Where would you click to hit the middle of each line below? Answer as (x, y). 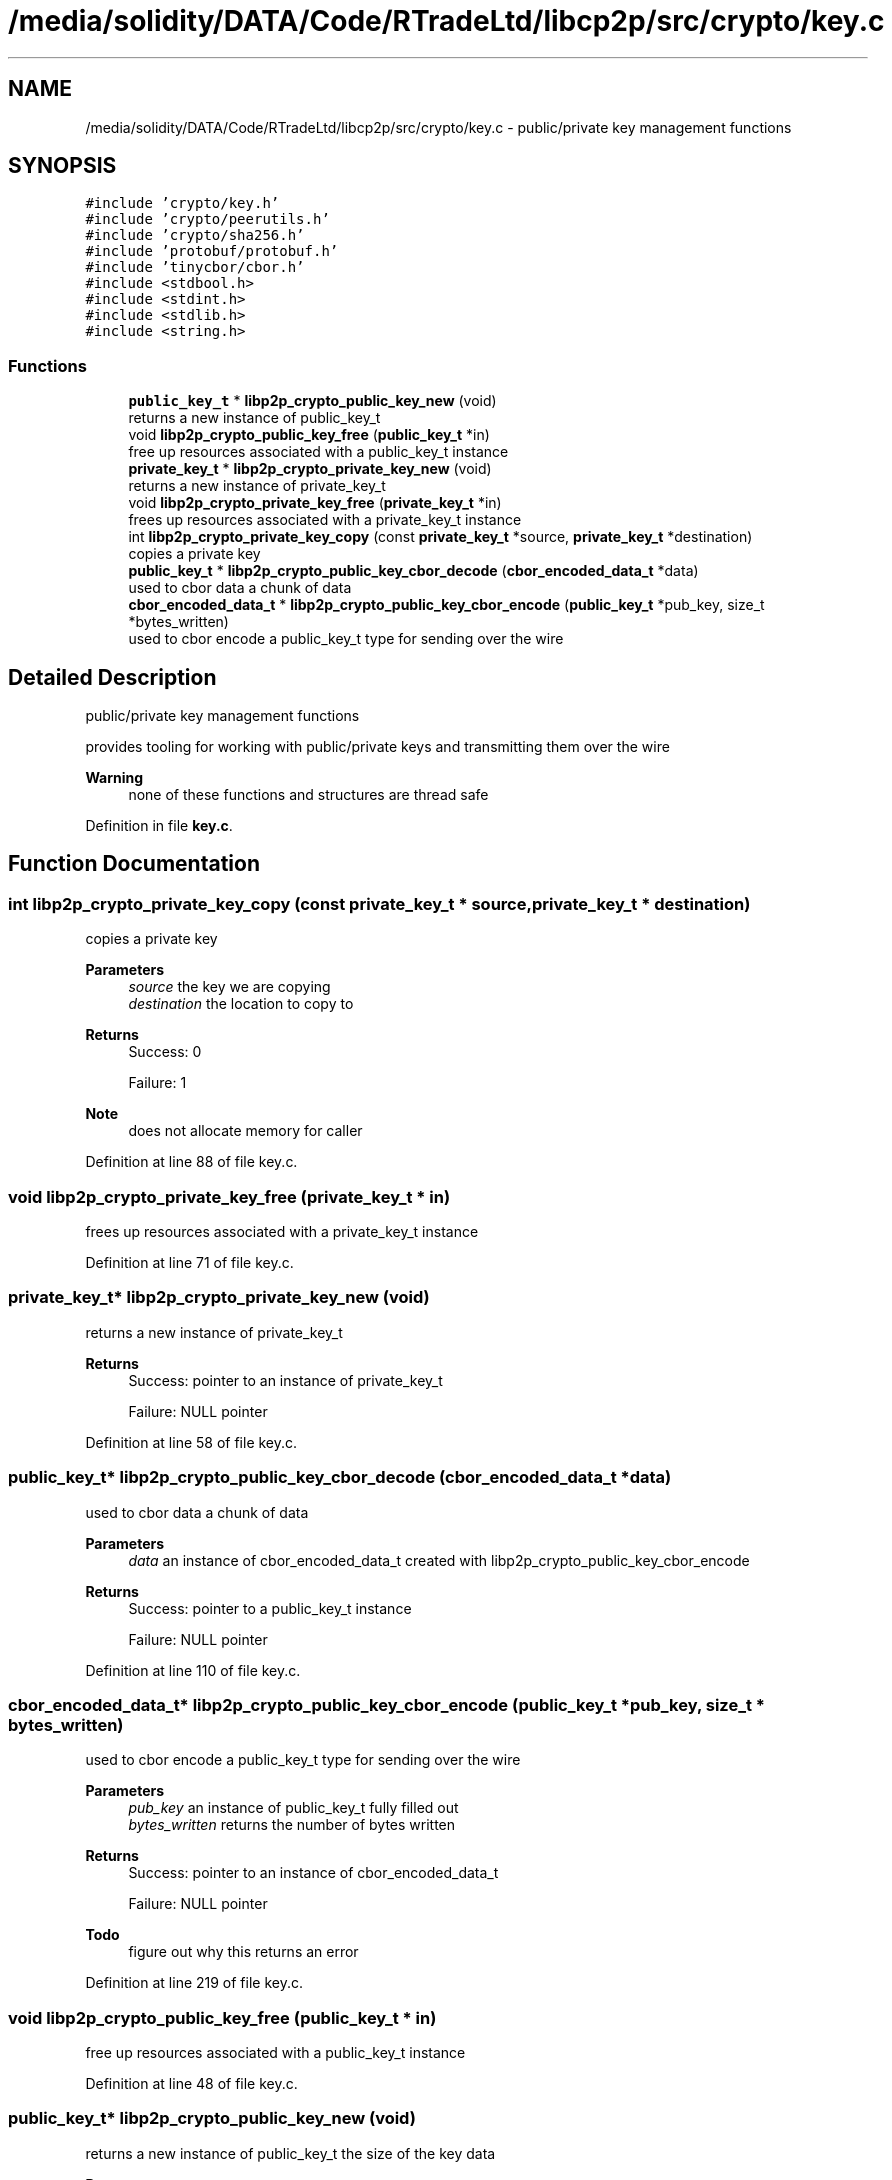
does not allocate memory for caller (245, 1131)
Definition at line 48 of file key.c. (191, 2083)
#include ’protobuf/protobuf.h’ (212, 251)
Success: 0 (165, 1052)
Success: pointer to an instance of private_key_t (285, 1380)
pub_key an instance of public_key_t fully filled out (293, 1808)
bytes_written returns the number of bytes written (292, 1825)
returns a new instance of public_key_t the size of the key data (290, 2153)
